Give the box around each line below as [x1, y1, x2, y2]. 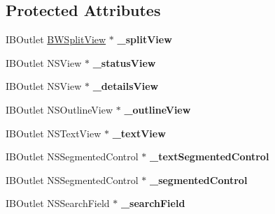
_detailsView [92, 79, 159, 93]
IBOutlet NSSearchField [6, 196, 110, 211]
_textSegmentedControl [149, 149, 269, 164]
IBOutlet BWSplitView [6, 32, 106, 47]
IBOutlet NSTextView [6, 125, 101, 140]
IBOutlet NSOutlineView [6, 102, 113, 116]
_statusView [92, 55, 156, 70]
